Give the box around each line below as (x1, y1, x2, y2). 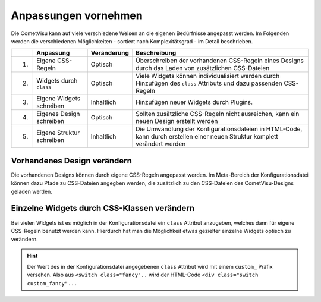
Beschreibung (136, 49, 177, 57)
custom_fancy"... (27, 280, 77, 287)
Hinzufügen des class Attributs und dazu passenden (136, 79, 282, 87)
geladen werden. (11, 188, 53, 195)
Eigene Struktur (36, 128, 80, 137)
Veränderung (90, 49, 129, 57)
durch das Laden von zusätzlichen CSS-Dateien (136, 64, 270, 73)
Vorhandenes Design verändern (11, 155, 132, 166)
